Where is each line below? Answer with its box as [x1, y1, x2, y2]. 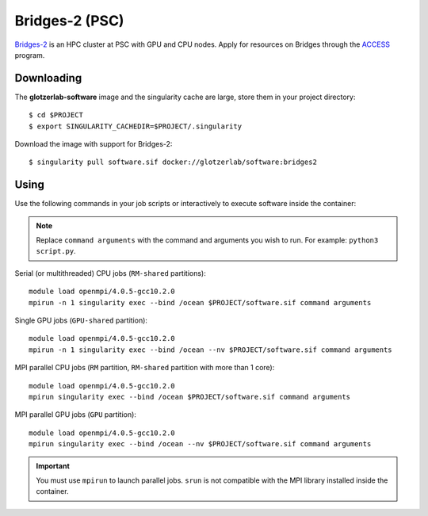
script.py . [36, 247, 76, 256]
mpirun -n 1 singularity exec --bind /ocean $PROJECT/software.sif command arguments [29, 298, 372, 307]
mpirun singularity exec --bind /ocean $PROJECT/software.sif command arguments [29, 392, 351, 401]
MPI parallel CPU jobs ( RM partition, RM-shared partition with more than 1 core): [14, 363, 275, 373]
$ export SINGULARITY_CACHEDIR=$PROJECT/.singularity [29, 121, 242, 131]
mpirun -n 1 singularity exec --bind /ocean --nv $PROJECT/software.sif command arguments [29, 345, 392, 354]
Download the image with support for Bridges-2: [14, 140, 173, 149]
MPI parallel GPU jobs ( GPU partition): [14, 410, 136, 419]
